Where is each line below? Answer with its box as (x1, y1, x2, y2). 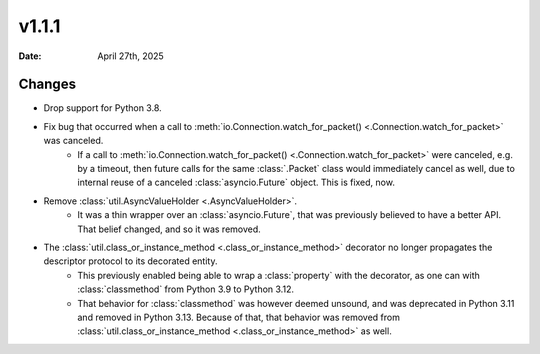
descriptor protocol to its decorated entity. (43, 255, 218, 267)
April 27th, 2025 (97, 50, 164, 62)
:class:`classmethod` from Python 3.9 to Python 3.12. (77, 283, 295, 295)
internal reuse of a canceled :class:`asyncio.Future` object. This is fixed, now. (77, 176, 395, 189)
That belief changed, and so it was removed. (77, 223, 262, 235)
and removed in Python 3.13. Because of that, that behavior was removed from (77, 311, 400, 323)
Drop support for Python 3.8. (43, 102, 162, 114)
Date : (18, 50, 42, 62)
